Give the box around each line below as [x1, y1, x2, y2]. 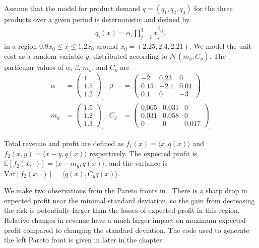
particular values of [4, 61, 63, 72]
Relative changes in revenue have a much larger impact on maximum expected [4, 215, 246, 225]
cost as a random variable [4, 50, 83, 61]
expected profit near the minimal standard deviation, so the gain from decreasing [4, 195, 255, 205]
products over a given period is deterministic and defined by [4, 14, 190, 24]
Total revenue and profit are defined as [4, 138, 124, 149]
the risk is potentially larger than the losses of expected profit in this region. [4, 205, 240, 215]
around [96, 41, 118, 51]
